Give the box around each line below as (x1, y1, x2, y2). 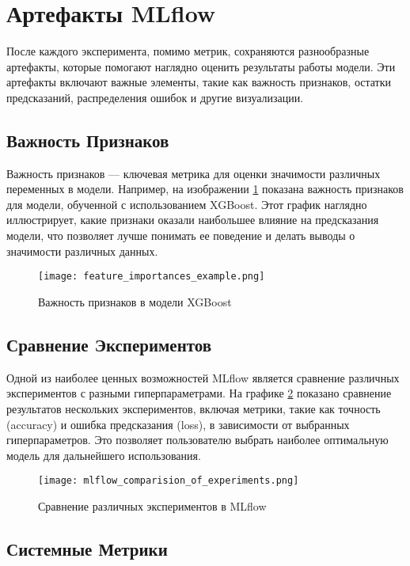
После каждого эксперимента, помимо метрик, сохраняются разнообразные (6, 43, 370, 59)
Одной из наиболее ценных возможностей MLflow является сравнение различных (6, 369, 400, 386)
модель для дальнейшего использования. (6, 446, 201, 463)
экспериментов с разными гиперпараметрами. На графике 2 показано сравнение (6, 385, 392, 401)
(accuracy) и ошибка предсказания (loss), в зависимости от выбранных (6, 416, 350, 432)
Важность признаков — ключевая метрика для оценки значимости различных (6, 165, 381, 181)
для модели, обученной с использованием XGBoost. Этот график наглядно (6, 196, 367, 212)
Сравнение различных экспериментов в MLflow (38, 497, 267, 514)
